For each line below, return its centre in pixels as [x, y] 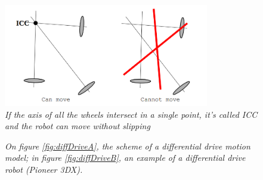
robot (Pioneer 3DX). [44, 169]
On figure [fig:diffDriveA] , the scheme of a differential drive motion [128, 146]
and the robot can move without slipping [78, 126]
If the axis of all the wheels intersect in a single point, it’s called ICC [131, 114]
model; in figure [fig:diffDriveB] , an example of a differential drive [125, 158]
